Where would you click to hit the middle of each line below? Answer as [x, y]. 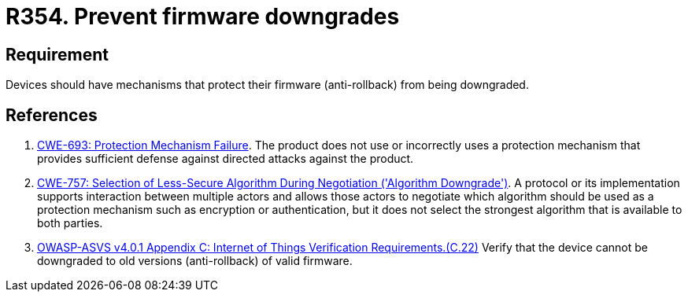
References [52, 115]
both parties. [70, 223]
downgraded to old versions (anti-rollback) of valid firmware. [195, 261]
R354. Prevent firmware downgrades [203, 17]
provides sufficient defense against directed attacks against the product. [226, 159]
